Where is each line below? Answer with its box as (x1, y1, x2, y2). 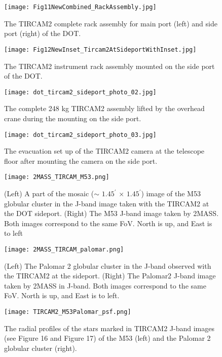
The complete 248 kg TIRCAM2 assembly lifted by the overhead (4, 103, 205, 114)
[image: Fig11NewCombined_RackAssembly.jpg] (4, 4, 157, 11)
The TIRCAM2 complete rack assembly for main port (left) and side (4, 18, 217, 28)
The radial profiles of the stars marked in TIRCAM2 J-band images (4, 323, 215, 333)
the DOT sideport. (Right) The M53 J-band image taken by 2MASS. (4, 208, 219, 219)
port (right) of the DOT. (4, 28, 81, 39)
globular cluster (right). (4, 342, 77, 353)
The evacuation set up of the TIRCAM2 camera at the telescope (4, 146, 205, 156)
